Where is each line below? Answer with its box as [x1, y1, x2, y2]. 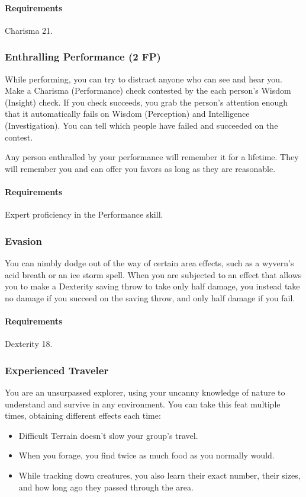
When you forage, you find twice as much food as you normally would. [18, 449, 275, 461]
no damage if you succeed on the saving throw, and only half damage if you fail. [5, 291, 295, 304]
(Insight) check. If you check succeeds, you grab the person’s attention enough [5, 95, 288, 108]
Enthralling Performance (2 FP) [5, 49, 161, 64]
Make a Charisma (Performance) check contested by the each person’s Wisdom [5, 84, 291, 97]
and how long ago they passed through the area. [18, 480, 194, 493]
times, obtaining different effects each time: [5, 409, 161, 422]
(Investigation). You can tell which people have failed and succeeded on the [5, 119, 278, 131]
